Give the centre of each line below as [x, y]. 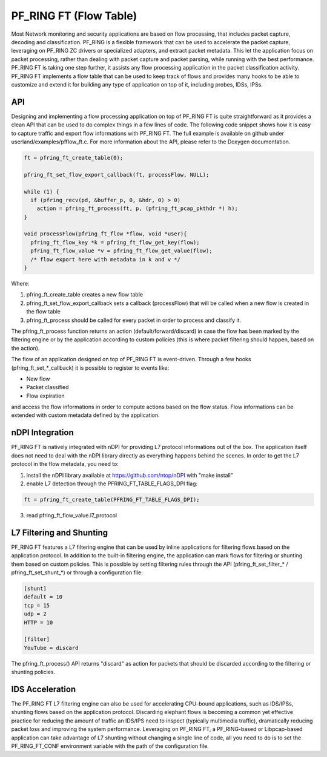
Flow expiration [45, 396]
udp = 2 [35, 614]
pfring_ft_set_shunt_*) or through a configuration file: [77, 572]
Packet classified [48, 387]
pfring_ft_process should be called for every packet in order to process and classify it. [134, 320]
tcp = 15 [37, 605]
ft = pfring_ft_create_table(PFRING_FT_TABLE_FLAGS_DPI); [112, 500]
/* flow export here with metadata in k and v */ [106, 259]
